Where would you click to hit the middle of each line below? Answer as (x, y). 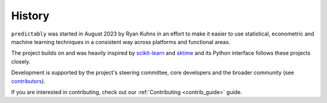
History (30, 16)
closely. (21, 61)
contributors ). (28, 81)
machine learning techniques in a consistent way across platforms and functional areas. (121, 42)
